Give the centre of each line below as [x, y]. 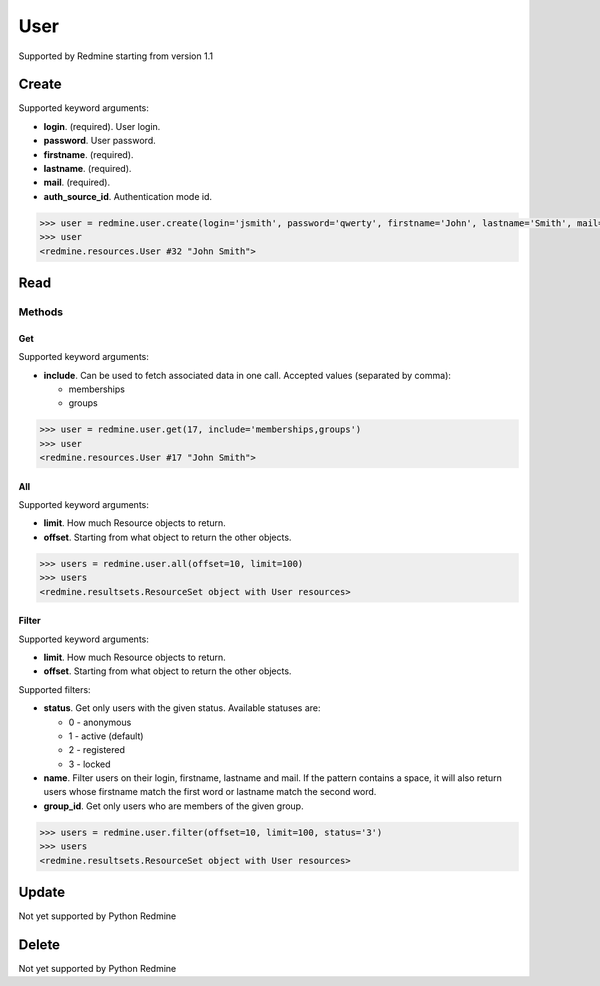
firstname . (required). [88, 154]
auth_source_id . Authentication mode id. [128, 196]
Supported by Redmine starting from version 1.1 [116, 56]
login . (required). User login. [102, 126]
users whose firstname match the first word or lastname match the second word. [210, 792]
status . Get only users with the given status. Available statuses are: [182, 708]
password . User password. [100, 141]
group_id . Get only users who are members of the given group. [173, 806]
